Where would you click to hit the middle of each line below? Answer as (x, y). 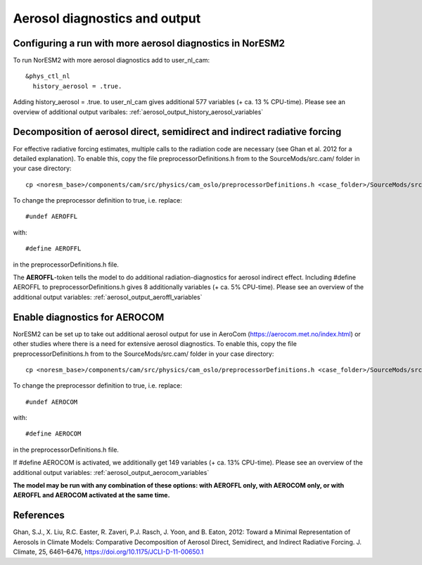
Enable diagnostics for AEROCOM (89, 317)
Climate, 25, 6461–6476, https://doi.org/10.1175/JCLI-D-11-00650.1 (108, 552)
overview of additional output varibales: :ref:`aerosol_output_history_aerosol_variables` (138, 112)
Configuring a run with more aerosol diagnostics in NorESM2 (149, 43)
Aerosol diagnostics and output (107, 18)
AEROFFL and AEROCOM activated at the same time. (91, 495)
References (39, 515)
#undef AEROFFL (52, 217)
